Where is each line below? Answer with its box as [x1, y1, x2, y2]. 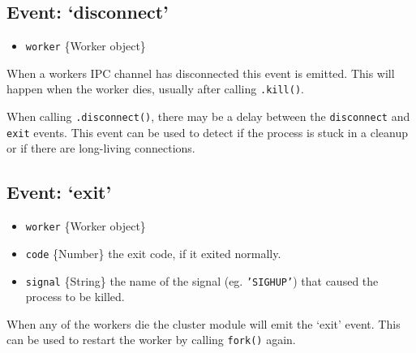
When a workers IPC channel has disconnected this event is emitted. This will [6, 64, 395, 81]
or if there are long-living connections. [6, 140, 195, 157]
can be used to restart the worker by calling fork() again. [6, 331, 296, 348]
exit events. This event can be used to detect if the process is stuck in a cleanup [6, 123, 409, 140]
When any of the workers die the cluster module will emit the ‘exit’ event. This [6, 315, 401, 332]
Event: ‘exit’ [6, 179, 112, 204]
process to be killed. [25, 288, 125, 305]
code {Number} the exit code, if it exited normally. [25, 244, 281, 261]
